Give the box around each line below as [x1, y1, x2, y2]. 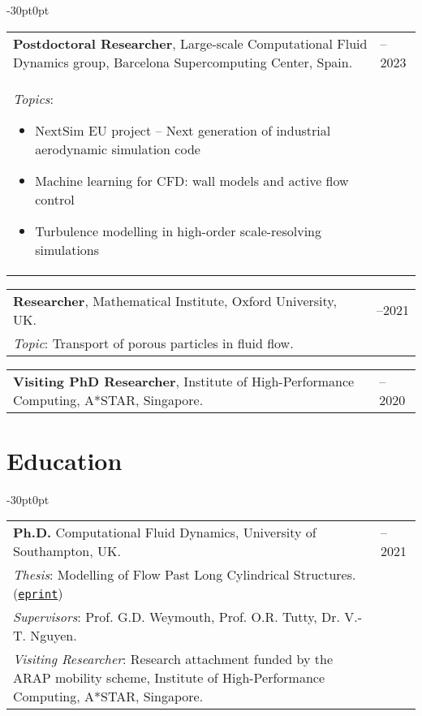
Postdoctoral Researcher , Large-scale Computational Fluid [13, 33, 368, 53]
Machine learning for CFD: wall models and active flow [35, 170, 349, 190]
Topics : [13, 88, 54, 108]
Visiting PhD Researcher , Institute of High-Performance [13, 371, 355, 390]
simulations [35, 239, 100, 259]
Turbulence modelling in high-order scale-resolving [35, 221, 322, 240]
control [35, 189, 75, 209]
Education [6, 443, 123, 477]
